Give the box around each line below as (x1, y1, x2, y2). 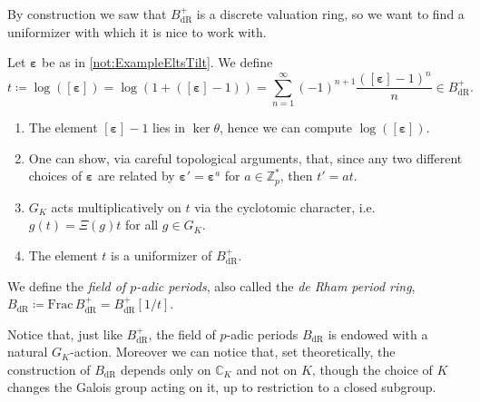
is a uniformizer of (111, 245, 212, 264)
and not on (236, 359, 298, 378)
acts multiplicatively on (51, 197, 181, 216)
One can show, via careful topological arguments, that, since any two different (28, 148, 463, 167)
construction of (7, 359, 91, 378)
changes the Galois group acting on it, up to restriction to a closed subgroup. (7, 377, 436, 397)
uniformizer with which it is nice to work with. (7, 22, 267, 41)
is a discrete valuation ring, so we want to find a (196, 5, 465, 23)
